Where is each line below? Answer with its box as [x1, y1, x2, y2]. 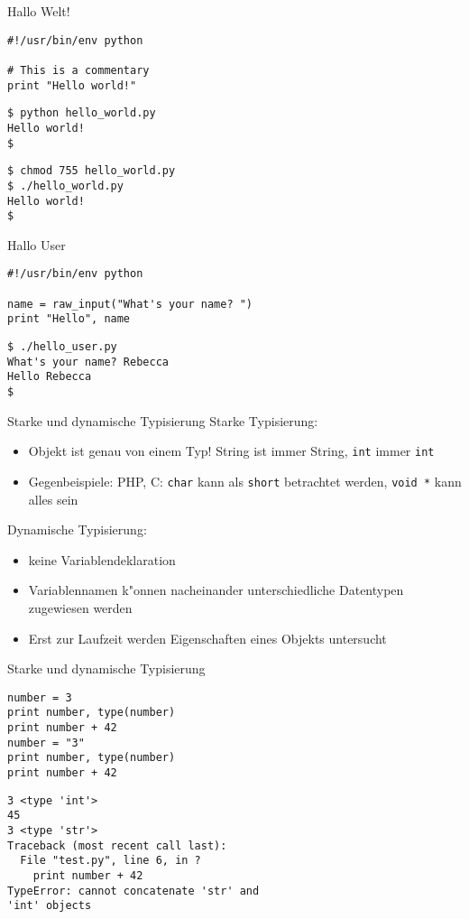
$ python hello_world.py [7, 107, 156, 120]
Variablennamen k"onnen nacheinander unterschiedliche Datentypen [28, 580, 404, 599]
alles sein [28, 489, 78, 508]
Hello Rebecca [7, 370, 92, 384]
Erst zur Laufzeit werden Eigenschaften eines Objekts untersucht [28, 628, 387, 647]
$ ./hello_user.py [7, 340, 117, 354]
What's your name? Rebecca [7, 355, 169, 368]
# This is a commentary [7, 63, 150, 77]
